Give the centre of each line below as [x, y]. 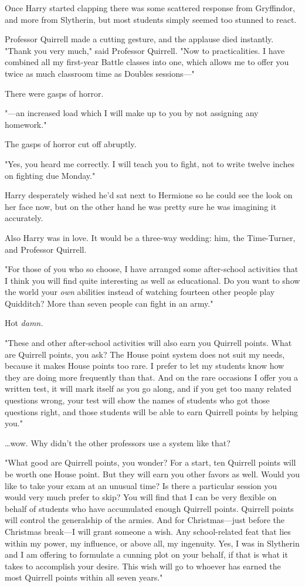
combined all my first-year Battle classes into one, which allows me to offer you [147, 62]
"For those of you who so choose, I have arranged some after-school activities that [152, 269]
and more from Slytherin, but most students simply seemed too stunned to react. [151, 19]
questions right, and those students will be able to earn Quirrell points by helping [151, 411]
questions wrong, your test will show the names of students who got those [137, 400]
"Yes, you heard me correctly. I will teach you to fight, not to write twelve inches [150, 163]
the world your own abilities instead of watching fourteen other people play [140, 292]
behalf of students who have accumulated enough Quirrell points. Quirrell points [149, 508]
